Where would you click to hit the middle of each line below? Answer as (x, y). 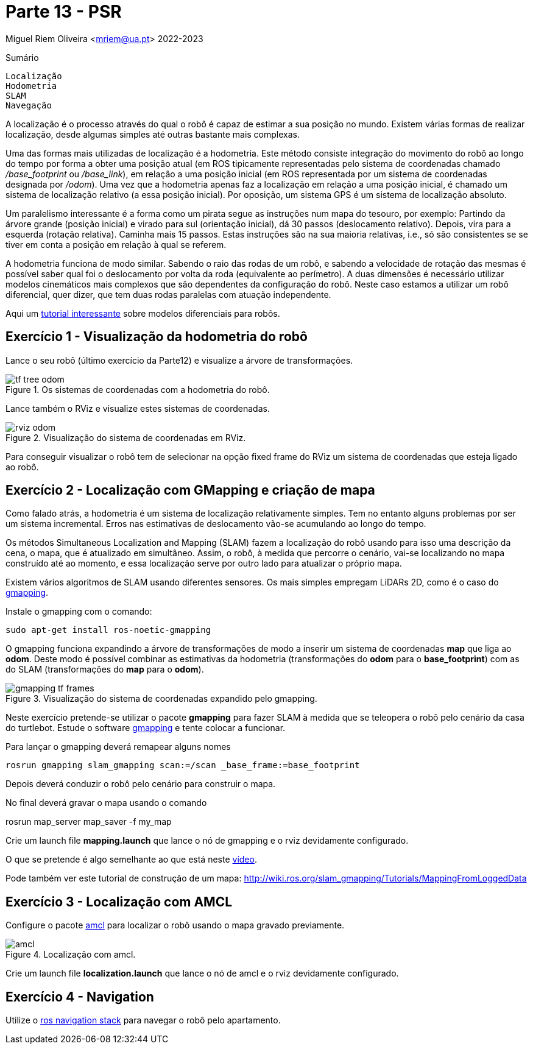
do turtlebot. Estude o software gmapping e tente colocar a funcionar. (146, 728)
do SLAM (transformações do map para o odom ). (105, 669)
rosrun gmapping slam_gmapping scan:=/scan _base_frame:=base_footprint (183, 765)
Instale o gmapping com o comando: (79, 612)
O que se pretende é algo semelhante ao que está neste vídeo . (131, 860)
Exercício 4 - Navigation (80, 997)
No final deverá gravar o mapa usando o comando (106, 803)
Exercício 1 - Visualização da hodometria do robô (157, 337)
